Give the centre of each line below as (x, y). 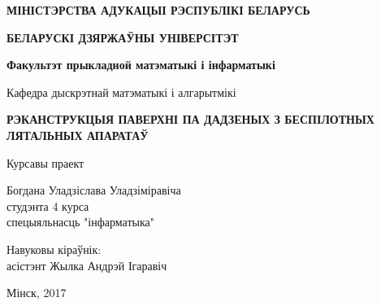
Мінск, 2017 (37, 293)
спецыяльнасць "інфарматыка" (80, 222)
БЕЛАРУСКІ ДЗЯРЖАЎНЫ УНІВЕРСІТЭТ (123, 37)
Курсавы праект (45, 162)
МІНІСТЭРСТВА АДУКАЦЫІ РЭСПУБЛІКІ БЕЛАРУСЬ (158, 10)
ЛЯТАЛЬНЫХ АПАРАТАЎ (78, 135)
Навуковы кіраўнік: (54, 249)
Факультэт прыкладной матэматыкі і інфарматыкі (141, 65)
